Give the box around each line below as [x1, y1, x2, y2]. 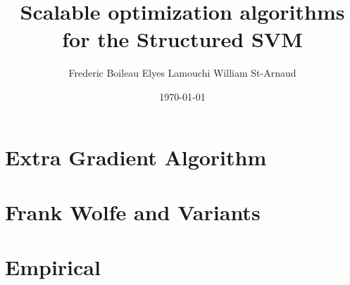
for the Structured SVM [62, 25, 303, 53]
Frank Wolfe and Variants [5, 197, 261, 226]
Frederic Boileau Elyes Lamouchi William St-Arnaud [68, 65, 296, 80]
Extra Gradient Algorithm [5, 142, 267, 171]
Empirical [5, 253, 101, 281]
